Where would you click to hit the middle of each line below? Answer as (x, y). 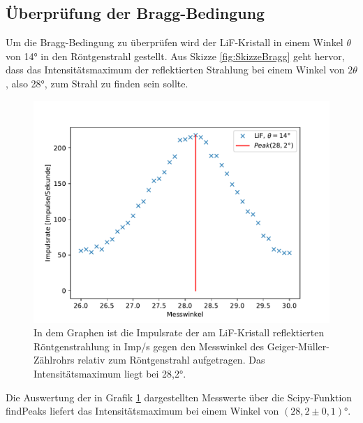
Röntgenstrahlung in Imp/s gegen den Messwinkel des (149, 346)
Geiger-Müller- (298, 346)
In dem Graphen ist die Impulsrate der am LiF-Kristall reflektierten (179, 332)
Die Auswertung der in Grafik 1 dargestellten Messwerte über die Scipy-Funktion (179, 397)
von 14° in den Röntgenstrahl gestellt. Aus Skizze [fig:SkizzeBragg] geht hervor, (175, 56)
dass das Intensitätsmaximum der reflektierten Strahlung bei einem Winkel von (175, 70)
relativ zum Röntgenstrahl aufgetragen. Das (171, 360)
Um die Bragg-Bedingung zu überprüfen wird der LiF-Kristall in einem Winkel (175, 42)
